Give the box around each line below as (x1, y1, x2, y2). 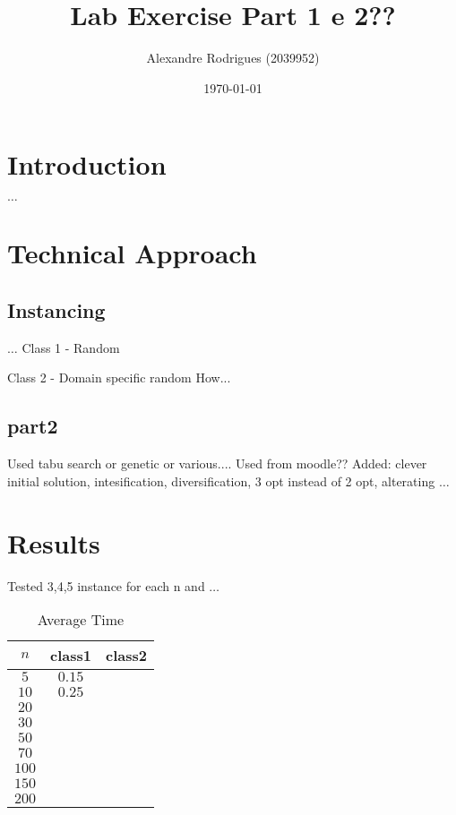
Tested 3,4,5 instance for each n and (7, 576, 205, 595)
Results (7, 524, 100, 561)
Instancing (7, 296, 106, 324)
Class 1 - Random (22, 338, 120, 356)
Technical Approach (7, 235, 257, 271)
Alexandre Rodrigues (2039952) (146, 48, 320, 67)
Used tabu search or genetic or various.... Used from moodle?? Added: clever (7, 454, 427, 473)
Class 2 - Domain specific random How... (7, 368, 231, 387)
